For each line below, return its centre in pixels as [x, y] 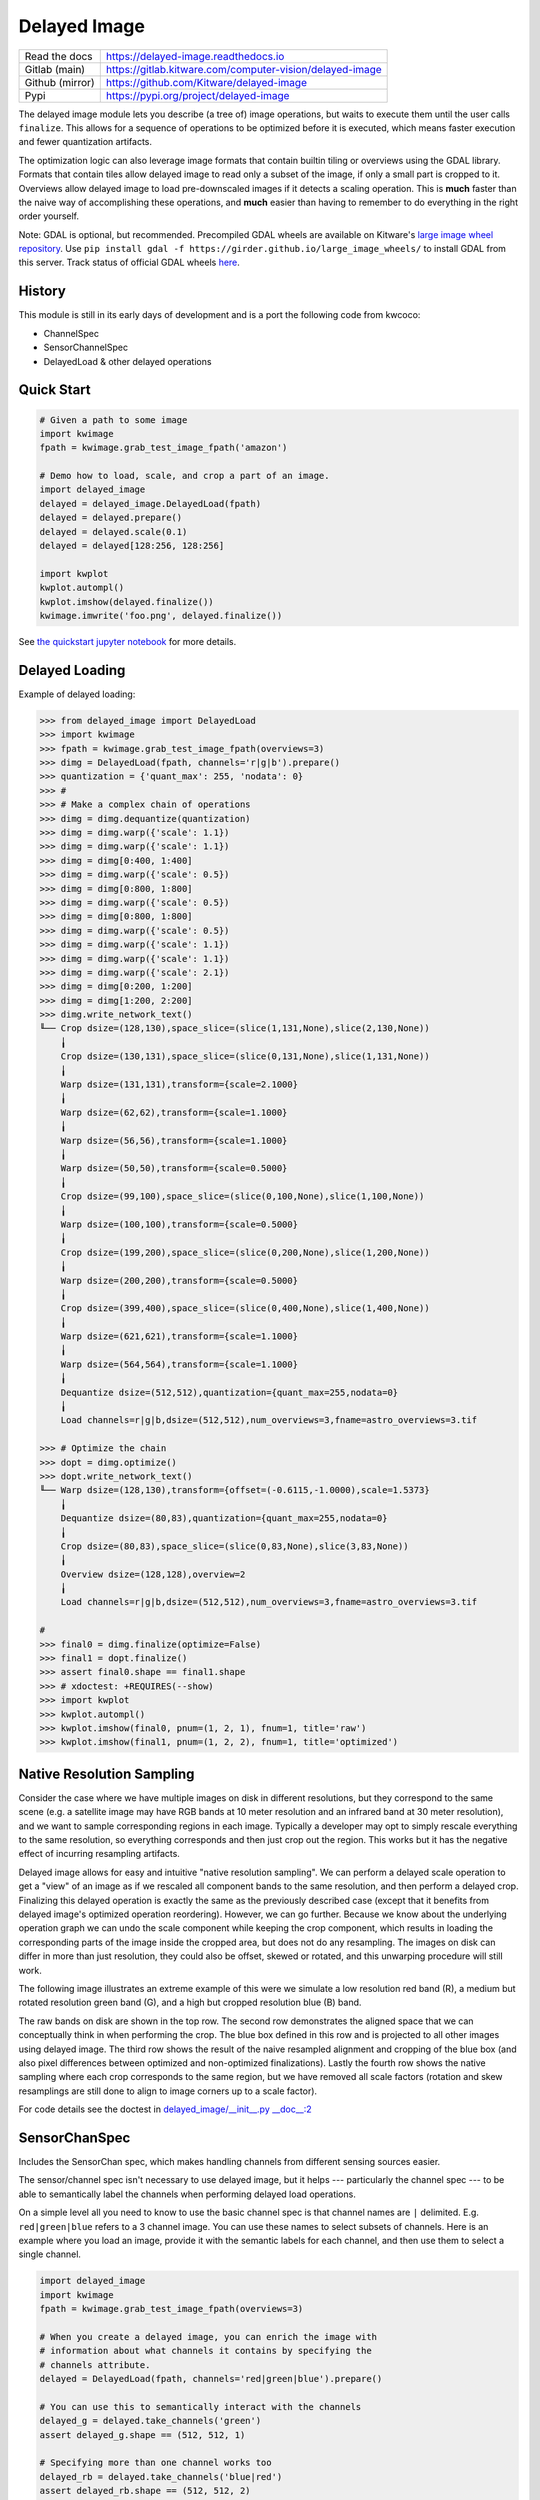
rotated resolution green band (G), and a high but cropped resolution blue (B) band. [190, 2002]
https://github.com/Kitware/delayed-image [206, 82]
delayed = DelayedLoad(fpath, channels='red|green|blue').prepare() [211, 2379]
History [42, 291]
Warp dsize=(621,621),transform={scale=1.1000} [179, 1336]
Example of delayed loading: [77, 694]
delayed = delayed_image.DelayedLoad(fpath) [150, 503]
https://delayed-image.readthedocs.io [195, 56]
